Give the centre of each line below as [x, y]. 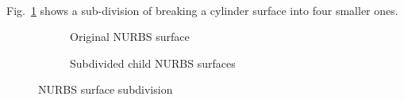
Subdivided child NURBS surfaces [153, 63]
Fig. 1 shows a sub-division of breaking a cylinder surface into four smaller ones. [202, 10]
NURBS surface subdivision [106, 89]
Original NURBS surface [130, 37]
